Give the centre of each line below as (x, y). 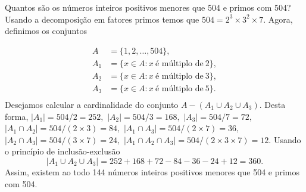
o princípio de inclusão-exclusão (63, 151)
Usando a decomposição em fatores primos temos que (102, 19)
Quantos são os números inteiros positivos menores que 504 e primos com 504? (148, 7)
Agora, (280, 19)
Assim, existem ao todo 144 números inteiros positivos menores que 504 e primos (152, 171)
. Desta (272, 104)
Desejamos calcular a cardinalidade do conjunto (92, 104)
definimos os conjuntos (46, 31)
